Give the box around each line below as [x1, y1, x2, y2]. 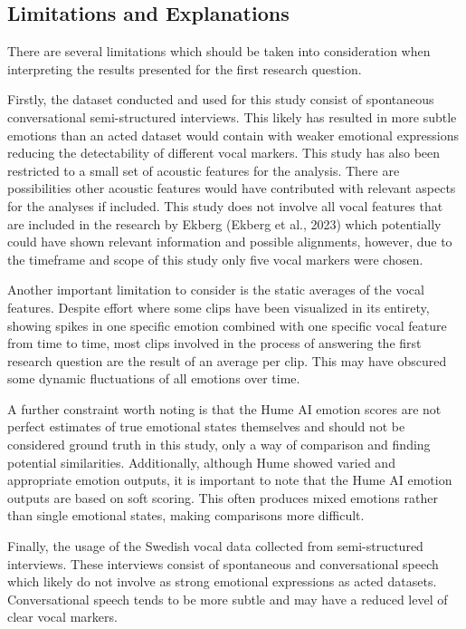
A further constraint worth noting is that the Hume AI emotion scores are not [7, 399, 442, 418]
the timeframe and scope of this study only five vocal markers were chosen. [7, 249, 423, 268]
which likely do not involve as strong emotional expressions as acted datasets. [7, 572, 437, 591]
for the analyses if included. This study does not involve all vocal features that [7, 196, 443, 215]
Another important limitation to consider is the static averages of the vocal [7, 280, 424, 299]
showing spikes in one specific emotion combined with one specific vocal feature [7, 315, 447, 334]
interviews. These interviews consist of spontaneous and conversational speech [7, 554, 439, 573]
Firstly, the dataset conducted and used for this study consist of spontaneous [7, 90, 434, 109]
